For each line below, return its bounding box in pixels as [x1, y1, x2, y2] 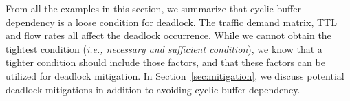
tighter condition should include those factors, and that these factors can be [6, 55, 325, 69]
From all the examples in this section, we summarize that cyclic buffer [6, 1, 301, 15]
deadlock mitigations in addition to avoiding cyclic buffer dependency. [6, 82, 300, 96]
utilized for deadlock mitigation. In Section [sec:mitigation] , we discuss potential [6, 68, 344, 82]
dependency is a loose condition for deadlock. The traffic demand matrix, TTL [6, 14, 337, 29]
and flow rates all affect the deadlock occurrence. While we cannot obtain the [6, 28, 331, 43]
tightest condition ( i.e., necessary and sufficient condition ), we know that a [6, 41, 322, 56]
